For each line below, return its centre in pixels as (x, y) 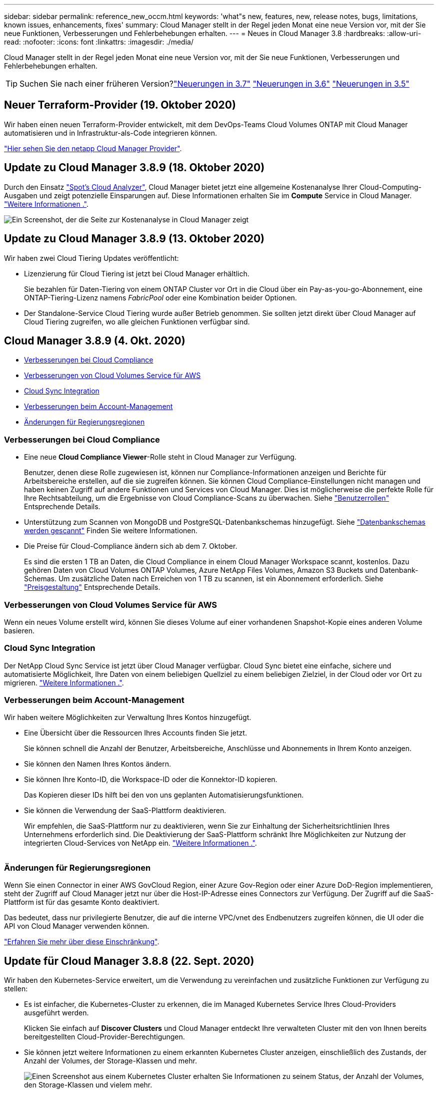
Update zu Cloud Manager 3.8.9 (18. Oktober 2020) (134, 168)
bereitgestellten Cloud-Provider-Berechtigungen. (104, 1036)
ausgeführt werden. (56, 1012)
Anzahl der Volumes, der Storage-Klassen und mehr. (110, 1060)
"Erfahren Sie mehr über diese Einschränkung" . (82, 942)
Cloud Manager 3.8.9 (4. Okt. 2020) (95, 340)
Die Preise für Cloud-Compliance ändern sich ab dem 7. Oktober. (131, 546)
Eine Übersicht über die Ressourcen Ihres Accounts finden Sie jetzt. (135, 733)
